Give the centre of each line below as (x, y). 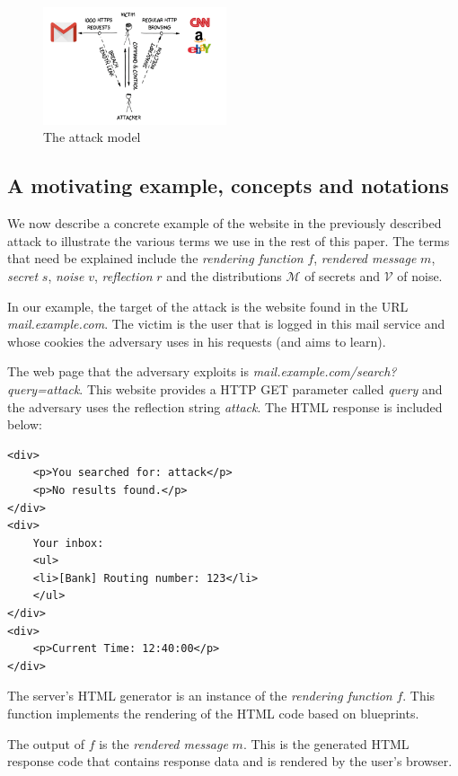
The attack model (92, 137)
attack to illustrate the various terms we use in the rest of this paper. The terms (229, 240)
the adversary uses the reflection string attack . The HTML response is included (225, 406)
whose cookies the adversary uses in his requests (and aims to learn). (197, 341)
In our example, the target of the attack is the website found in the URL (208, 306)
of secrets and (342, 275)
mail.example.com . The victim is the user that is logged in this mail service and (226, 324)
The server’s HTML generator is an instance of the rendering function (200, 696)
